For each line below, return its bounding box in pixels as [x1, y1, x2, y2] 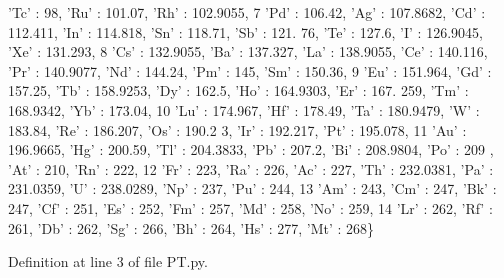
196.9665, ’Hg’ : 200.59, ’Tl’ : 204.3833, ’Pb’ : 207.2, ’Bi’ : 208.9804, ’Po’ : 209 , [8, 139, 494, 160]
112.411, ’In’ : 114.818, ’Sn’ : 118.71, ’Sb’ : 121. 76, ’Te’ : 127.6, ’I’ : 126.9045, [8, 21, 483, 42]
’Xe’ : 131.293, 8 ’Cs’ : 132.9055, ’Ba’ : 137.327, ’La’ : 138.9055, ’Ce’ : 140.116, [8, 41, 488, 62]
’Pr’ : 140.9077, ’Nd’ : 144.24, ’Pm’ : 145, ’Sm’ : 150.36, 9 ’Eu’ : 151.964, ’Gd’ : [8, 60, 492, 81]
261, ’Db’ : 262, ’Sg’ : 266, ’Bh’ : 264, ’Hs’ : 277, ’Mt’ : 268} [8, 217, 375, 238]
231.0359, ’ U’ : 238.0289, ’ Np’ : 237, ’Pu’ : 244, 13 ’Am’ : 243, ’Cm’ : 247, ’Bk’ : [8, 178, 497, 199]
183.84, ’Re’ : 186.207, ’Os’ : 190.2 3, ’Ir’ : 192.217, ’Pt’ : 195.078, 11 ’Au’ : [8, 119, 467, 140]
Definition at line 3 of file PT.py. [8, 251, 208, 272]
